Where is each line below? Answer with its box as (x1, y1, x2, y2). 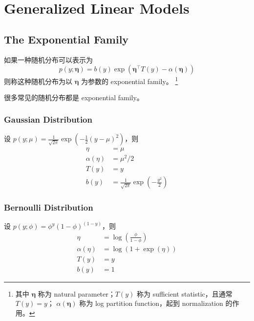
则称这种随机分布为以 (4, 76, 72, 86)
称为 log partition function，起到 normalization (79, 298, 223, 308)
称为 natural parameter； (38, 288, 115, 299)
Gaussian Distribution (4, 113, 92, 125)
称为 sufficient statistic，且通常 (136, 288, 233, 299)
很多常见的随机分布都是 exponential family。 (4, 92, 144, 103)
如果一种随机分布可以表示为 (4, 54, 93, 64)
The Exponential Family (4, 31, 129, 46)
